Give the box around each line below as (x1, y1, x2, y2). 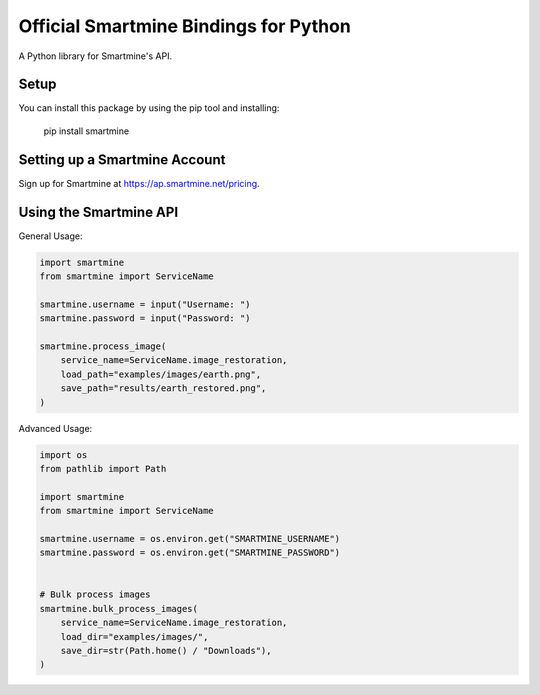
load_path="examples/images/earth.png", (60, 368, 262, 380)
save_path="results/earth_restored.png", (60, 383, 267, 394)
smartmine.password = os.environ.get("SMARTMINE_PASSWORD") (39, 547, 341, 559)
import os (39, 449, 88, 460)
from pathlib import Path (39, 463, 167, 474)
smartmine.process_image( (39, 340, 167, 352)
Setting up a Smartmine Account (18, 151, 226, 168)
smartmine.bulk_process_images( (39, 603, 199, 614)
